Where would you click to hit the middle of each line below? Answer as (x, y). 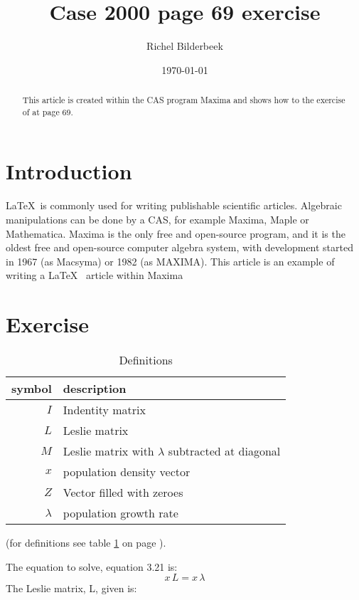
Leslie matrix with (108, 451)
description (95, 389)
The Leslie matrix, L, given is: (71, 588)
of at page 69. (48, 111)
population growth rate (120, 513)
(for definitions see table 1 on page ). (86, 543)
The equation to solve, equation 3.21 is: (92, 566)
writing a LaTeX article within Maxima (95, 275)
